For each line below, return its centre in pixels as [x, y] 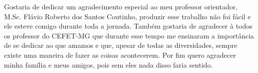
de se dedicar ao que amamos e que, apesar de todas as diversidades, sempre [121, 45]
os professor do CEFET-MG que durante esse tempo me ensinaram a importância [129, 35]
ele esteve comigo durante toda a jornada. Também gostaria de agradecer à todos [128, 26]
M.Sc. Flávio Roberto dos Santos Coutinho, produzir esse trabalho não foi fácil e [128, 16]
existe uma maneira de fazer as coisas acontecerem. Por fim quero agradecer [120, 55]
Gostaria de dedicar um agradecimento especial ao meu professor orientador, [121, 6]
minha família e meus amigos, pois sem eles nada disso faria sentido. [109, 64]
